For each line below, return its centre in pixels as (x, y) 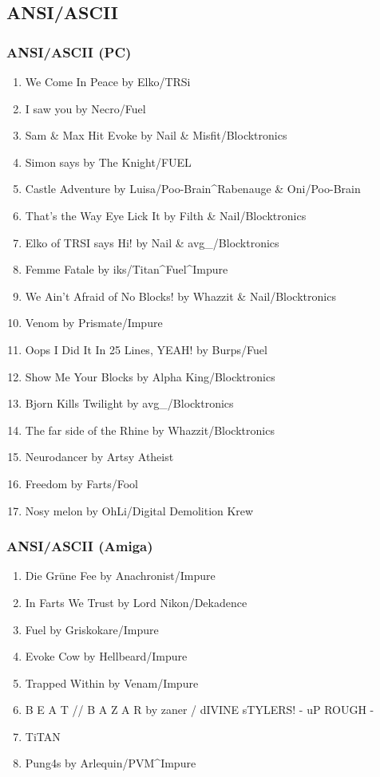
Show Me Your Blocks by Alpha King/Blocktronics (150, 376)
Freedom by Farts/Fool (81, 483)
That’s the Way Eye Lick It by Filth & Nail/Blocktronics (166, 215)
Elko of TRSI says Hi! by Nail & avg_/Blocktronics (152, 242)
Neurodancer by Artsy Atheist (99, 457)
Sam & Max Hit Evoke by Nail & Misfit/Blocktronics (156, 135)
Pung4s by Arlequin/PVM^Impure (111, 763)
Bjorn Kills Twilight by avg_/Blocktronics (129, 403)
